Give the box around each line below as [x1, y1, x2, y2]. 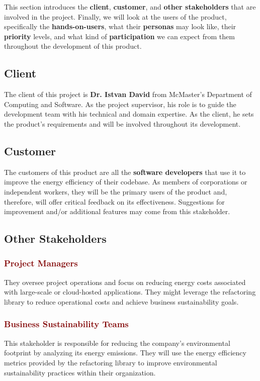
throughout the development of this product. [4, 41, 142, 51]
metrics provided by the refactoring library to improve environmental [4, 357, 217, 367]
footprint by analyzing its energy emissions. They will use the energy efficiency [4, 347, 246, 358]
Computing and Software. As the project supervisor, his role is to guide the [4, 99, 236, 109]
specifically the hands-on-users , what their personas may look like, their [4, 21, 236, 32]
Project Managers [4, 257, 78, 269]
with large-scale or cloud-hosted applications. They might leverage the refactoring [4, 287, 256, 297]
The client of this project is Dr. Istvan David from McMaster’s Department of [4, 89, 252, 100]
